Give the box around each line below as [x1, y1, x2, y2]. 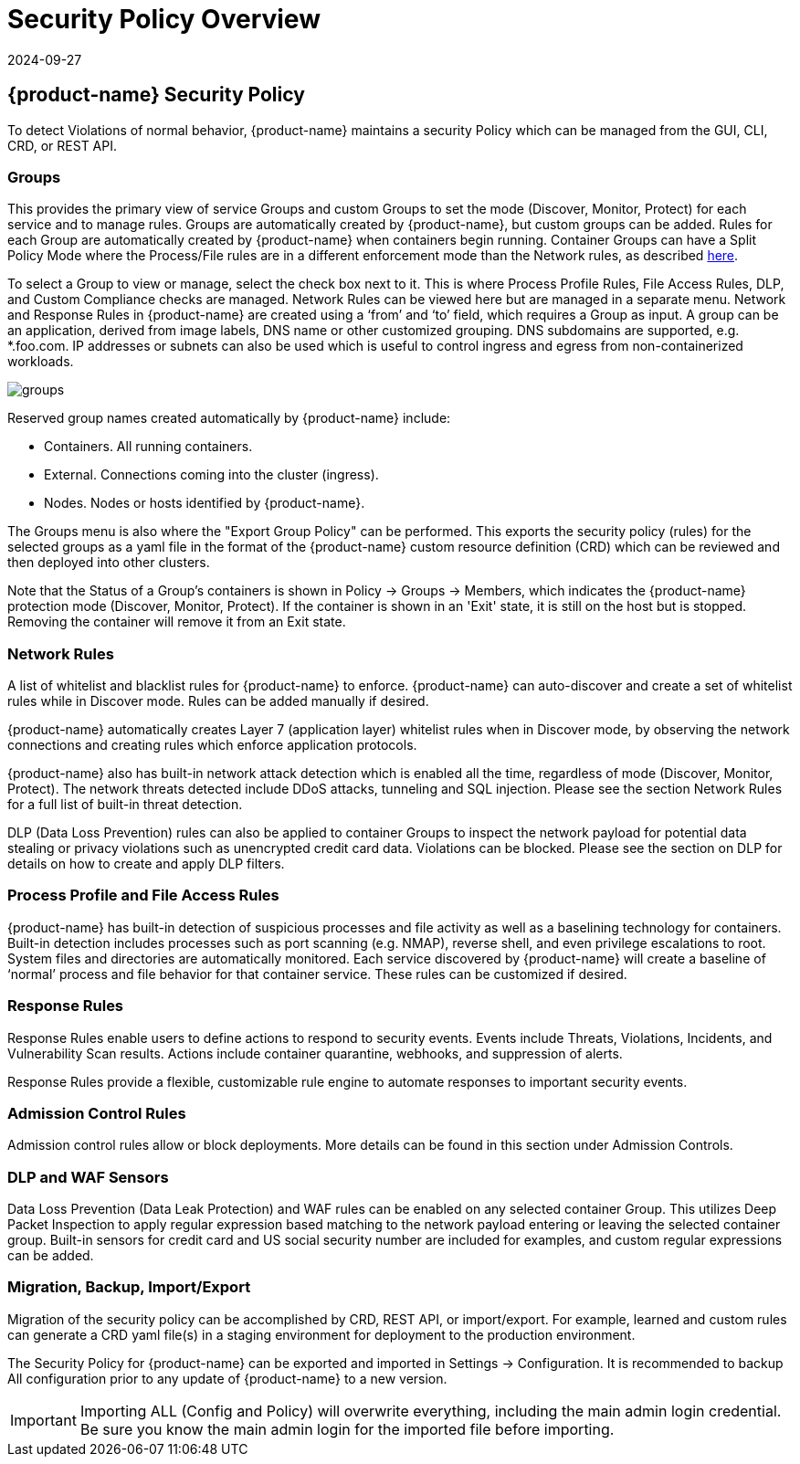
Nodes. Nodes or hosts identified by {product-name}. [44, 495, 365, 511]
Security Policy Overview [7, 4, 321, 35]
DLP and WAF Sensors [7, 1167, 169, 1186]
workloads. [7, 353, 74, 370]
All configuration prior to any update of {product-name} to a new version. [7, 1370, 447, 1386]
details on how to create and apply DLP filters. [7, 856, 285, 872]
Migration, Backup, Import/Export [7, 1278, 251, 1297]
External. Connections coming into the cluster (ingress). [44, 467, 379, 483]
